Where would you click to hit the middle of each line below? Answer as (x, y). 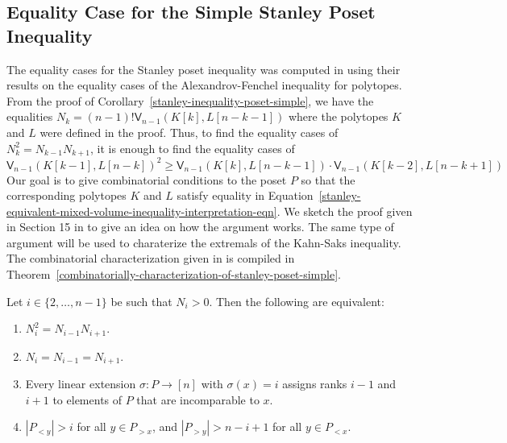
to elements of (87, 399)
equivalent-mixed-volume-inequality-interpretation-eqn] (142, 211)
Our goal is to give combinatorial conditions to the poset (147, 179)
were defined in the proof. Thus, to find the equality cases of (189, 132)
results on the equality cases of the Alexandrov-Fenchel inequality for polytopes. (204, 85)
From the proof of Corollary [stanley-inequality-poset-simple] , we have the (190, 100)
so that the (328, 179)
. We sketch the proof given (345, 211)
